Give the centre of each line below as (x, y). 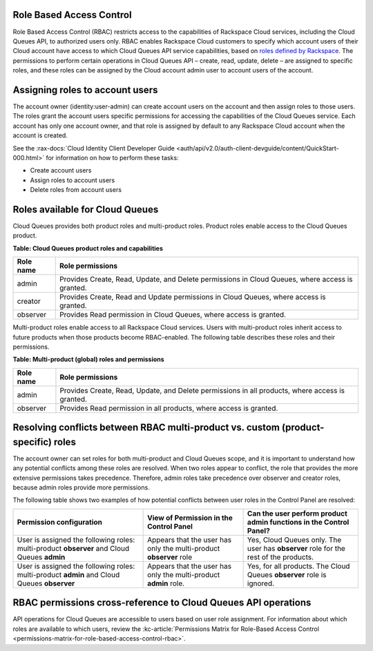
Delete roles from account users (76, 190)
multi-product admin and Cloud (68, 574)
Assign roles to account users (73, 180)
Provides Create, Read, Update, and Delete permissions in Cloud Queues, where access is (206, 280)
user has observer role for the (296, 548)
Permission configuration (60, 522)
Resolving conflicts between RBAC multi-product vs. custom (146, 428)
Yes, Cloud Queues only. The (294, 540)
